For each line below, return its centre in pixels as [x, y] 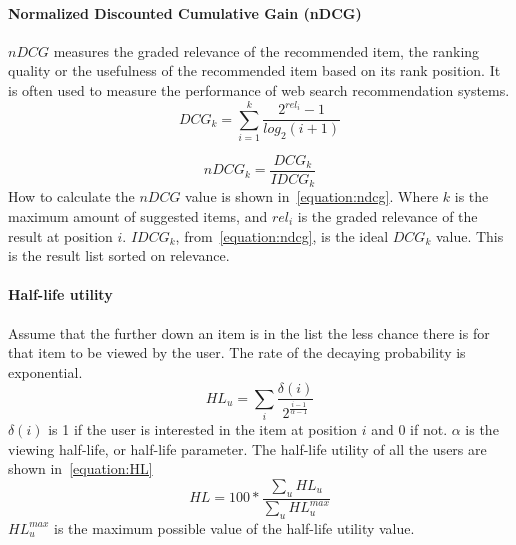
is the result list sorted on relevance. [119, 255]
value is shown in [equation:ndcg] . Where [312, 196]
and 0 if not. [409, 429]
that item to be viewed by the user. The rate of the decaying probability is [237, 352]
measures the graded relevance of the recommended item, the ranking [266, 50]
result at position [60, 235]
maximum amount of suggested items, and [138, 215]
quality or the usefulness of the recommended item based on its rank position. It [254, 70]
